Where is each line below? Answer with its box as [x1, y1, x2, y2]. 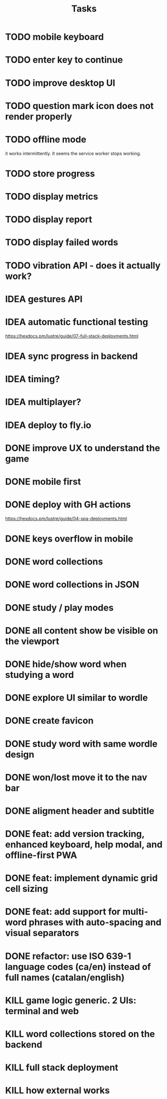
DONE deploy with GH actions [5, 499, 131, 510]
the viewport [5, 635, 59, 647]
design [5, 749, 34, 760]
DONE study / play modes [5, 602, 114, 613]
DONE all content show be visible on [5, 625, 158, 636]
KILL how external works [5, 1085, 110, 1096]
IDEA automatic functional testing [5, 317, 148, 328]
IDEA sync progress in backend [5, 350, 138, 362]
